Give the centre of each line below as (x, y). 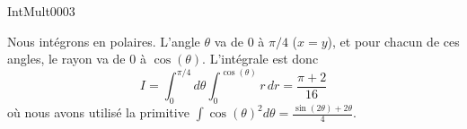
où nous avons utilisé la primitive (98, 112)
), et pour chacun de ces (393, 41)
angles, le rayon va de (66, 59)
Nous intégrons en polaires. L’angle (104, 41)
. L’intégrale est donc (260, 59)
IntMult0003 (41, 11)
